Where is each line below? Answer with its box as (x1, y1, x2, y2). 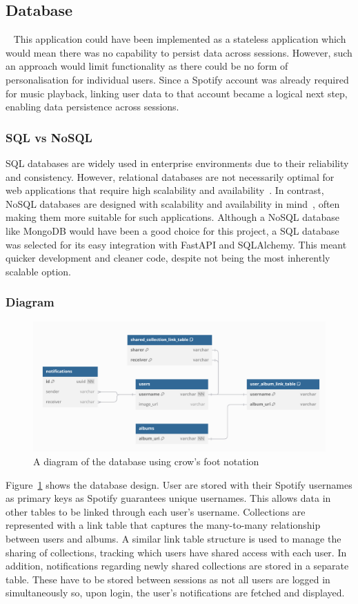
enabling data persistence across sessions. (6, 99, 179, 114)
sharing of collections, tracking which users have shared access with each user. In (6, 545, 347, 559)
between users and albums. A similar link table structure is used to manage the (6, 531, 341, 545)
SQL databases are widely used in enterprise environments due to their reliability (6, 155, 349, 170)
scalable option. (6, 264, 71, 278)
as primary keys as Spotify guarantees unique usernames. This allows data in (6, 491, 331, 505)
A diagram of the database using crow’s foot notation (33, 454, 259, 468)
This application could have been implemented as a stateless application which (13, 32, 346, 46)
